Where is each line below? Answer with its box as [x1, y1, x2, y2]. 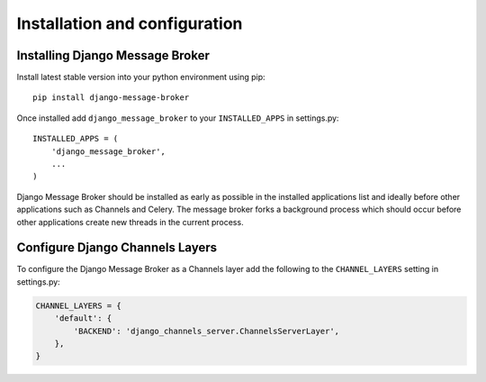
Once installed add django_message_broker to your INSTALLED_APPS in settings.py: [16, 113, 339, 123]
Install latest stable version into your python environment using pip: [16, 72, 265, 83]
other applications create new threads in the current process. [16, 216, 244, 227]
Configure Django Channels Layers [16, 240, 218, 256]
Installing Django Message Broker [16, 48, 211, 63]
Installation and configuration [16, 14, 243, 33]
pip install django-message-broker [32, 93, 190, 103]
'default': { [54, 314, 112, 323]
